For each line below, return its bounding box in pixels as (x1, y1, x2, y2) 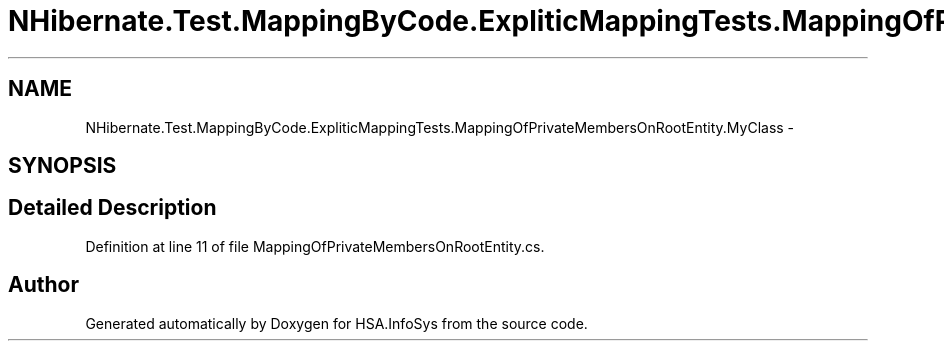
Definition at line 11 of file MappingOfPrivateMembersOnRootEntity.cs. (85, 237, 545, 255)
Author (8, 272, 79, 298)
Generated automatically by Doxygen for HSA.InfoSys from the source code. (85, 314, 588, 332)
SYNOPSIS (8, 153, 117, 179)
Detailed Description (8, 195, 217, 221)
